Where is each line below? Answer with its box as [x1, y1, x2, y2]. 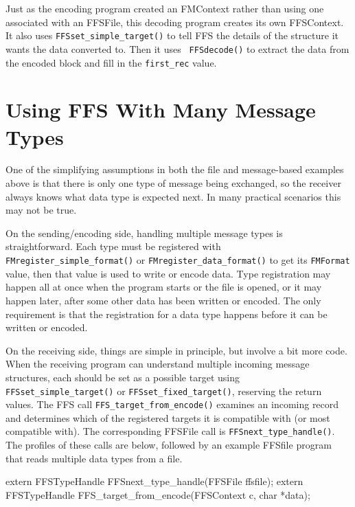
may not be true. [5, 203, 77, 217]
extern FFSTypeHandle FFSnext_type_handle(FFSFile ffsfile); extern [5, 474, 304, 488]
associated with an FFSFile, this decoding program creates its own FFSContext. [5, 14, 344, 29]
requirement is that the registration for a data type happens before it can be [5, 306, 328, 321]
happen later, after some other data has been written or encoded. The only [5, 293, 321, 307]
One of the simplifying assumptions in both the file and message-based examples [5, 162, 344, 177]
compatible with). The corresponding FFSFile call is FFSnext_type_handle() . [5, 424, 335, 438]
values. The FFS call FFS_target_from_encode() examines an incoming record [5, 397, 339, 412]
